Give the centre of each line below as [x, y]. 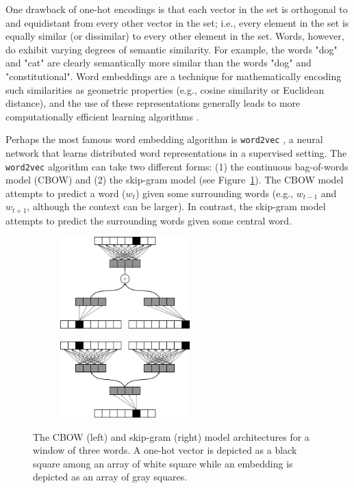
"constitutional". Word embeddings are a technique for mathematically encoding [174, 76]
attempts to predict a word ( [66, 193]
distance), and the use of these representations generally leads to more [153, 103]
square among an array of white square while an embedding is [163, 463]
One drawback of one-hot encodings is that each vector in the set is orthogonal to [177, 9]
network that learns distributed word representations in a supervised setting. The [176, 153]
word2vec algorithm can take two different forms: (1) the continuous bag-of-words [177, 166]
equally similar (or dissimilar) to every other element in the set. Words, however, [175, 36]
